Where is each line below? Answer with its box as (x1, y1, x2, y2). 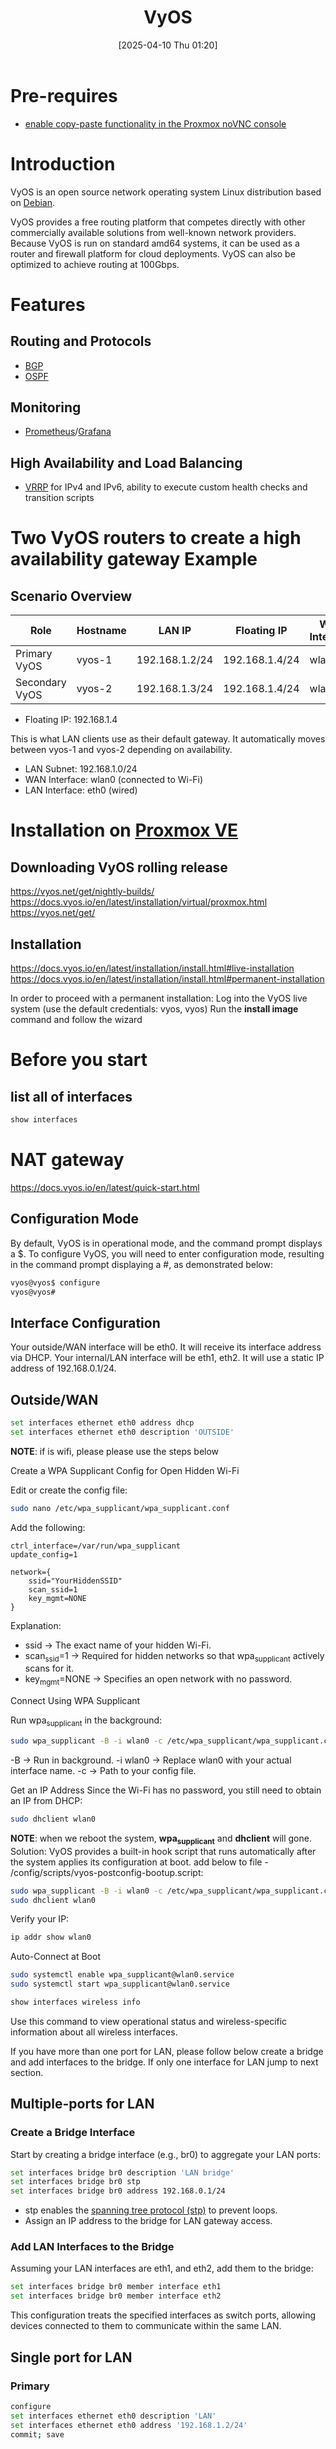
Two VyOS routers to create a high (10, 527, 302, 550)
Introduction (10, 152, 116, 175)
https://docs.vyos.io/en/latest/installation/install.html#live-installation (10, 962, 295, 975)
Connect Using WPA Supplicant (10, 1695, 141, 1707)
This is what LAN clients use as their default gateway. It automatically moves (10, 733, 326, 745)
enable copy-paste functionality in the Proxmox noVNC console (24, 117, 287, 130)
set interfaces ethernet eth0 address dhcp (10, 1418, 195, 1428)
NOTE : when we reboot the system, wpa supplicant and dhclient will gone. (10, 1832, 312, 1846)
